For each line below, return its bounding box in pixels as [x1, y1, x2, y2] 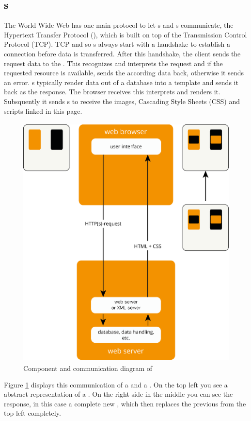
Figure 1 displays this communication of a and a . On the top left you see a [4, 379, 228, 389]
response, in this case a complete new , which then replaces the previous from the [4, 398, 246, 408]
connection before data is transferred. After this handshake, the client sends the [4, 48, 241, 58]
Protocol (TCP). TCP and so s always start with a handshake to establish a [4, 39, 231, 49]
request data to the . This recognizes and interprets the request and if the [4, 58, 223, 68]
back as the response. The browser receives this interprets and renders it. [4, 87, 220, 97]
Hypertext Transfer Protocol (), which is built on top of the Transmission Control [4, 29, 247, 39]
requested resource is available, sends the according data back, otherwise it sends [4, 68, 244, 78]
